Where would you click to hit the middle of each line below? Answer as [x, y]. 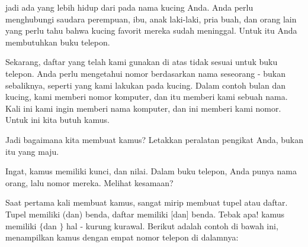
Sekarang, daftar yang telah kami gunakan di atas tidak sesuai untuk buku [142, 62]
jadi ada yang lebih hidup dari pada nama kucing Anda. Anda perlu [129, 7]
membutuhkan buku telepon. [58, 42]
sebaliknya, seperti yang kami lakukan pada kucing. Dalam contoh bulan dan [145, 85]
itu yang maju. [32, 151]
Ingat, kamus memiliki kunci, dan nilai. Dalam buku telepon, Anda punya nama [151, 171]
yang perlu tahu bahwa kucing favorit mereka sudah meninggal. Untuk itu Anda [151, 30]
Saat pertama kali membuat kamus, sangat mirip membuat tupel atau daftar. [147, 202]
